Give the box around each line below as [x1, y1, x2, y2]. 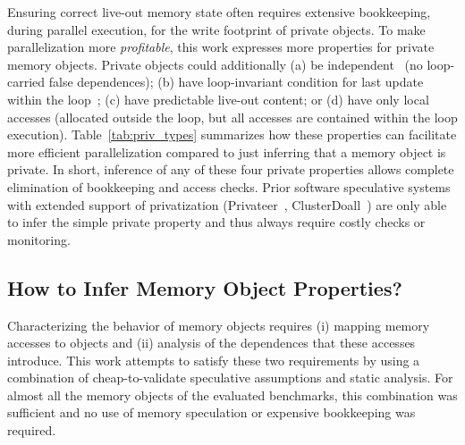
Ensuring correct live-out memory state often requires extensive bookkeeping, [7, 3, 431, 21]
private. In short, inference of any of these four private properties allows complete [7, 160, 454, 179]
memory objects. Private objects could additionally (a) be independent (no [7, 55, 423, 73]
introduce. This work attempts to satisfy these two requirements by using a [7, 350, 420, 369]
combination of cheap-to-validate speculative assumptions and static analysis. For [7, 368, 453, 387]
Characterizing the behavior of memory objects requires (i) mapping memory [7, 315, 430, 334]
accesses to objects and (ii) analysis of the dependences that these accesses [7, 333, 416, 352]
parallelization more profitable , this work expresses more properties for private [7, 38, 435, 56]
